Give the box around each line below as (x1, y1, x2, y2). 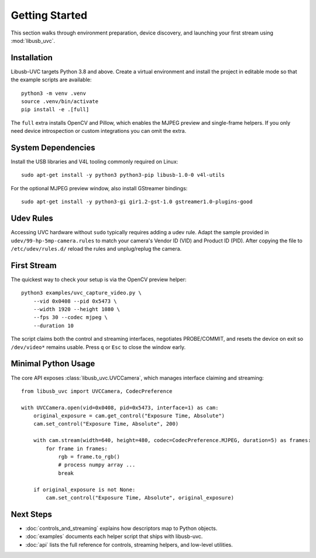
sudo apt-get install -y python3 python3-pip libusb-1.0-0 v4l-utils (21, 172, 225, 179)
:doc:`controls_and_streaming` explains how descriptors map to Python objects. (25, 525, 218, 532)
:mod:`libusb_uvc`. (11, 37, 56, 44)
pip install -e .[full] (21, 106, 90, 113)
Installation (11, 53, 53, 63)
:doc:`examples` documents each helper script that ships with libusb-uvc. (25, 533, 203, 540)
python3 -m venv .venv (21, 90, 87, 97)
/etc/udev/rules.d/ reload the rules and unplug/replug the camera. (11, 245, 182, 252)
